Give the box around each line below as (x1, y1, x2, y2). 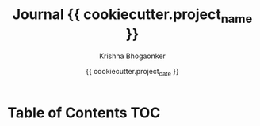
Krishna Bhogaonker (99, 51, 166, 61)
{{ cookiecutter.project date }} (86, 66, 179, 78)
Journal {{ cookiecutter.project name (12, 6, 253, 26)
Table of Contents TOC (7, 104, 161, 122)
